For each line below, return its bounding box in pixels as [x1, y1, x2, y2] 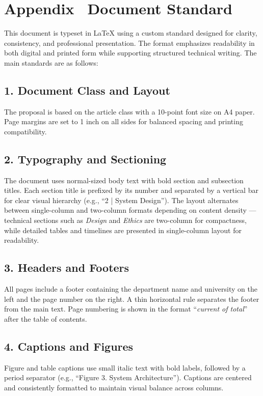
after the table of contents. [4, 313, 87, 324]
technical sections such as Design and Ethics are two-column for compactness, [4, 215, 247, 225]
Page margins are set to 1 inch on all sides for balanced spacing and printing [4, 116, 243, 127]
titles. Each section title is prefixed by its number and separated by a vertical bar [4, 185, 258, 195]
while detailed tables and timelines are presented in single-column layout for [4, 224, 242, 235]
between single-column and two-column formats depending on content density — [4, 205, 256, 215]
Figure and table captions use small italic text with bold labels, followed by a [4, 362, 246, 373]
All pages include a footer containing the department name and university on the [4, 284, 257, 294]
